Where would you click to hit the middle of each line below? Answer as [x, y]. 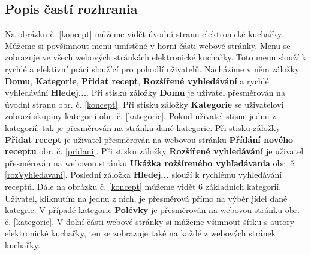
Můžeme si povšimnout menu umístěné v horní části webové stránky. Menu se [148, 45]
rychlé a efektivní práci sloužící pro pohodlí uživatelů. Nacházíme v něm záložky [152, 69]
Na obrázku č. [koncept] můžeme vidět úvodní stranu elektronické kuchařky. [144, 34]
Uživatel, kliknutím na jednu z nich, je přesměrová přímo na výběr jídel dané [146, 198]
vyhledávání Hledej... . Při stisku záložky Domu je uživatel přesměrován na [145, 92]
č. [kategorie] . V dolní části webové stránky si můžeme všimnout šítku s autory [150, 221]
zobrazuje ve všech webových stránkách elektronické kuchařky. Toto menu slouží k [156, 57]
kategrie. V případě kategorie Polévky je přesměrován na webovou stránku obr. [152, 210]
